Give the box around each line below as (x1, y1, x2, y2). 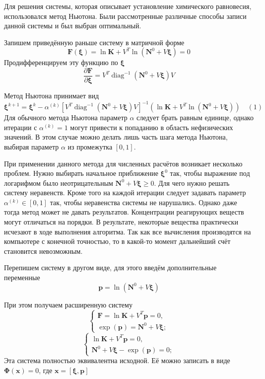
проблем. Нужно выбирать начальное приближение (4, 168, 158, 178)
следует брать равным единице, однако (136, 112, 254, 123)
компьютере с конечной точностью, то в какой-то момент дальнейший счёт (4, 236, 231, 246)
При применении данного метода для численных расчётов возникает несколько (4, 158, 243, 168)
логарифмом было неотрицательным (4, 177, 113, 188)
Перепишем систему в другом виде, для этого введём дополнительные (4, 262, 217, 273)
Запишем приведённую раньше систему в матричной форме (4, 37, 185, 47)
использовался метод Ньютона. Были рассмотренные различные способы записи (4, 10, 247, 21)
